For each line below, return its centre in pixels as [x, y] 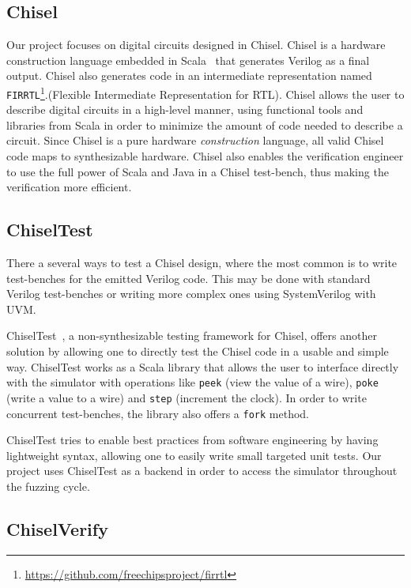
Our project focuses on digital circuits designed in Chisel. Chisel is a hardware [196, 45]
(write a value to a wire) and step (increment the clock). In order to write [187, 397]
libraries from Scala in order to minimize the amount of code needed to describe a [205, 124]
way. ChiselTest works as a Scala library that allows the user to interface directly [203, 366]
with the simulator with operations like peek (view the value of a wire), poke [192, 382]
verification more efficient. [69, 187]
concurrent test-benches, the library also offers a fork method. [158, 413]
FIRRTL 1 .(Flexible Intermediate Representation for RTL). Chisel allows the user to [205, 92]
